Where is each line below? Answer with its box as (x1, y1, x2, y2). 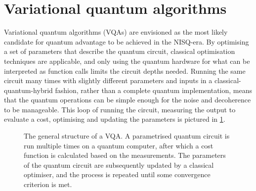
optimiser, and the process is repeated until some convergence (24, 169, 211, 180)
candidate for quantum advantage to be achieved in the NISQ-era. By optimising (4, 36, 249, 47)
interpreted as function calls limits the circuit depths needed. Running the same (4, 65, 246, 76)
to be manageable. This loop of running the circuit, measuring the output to (4, 104, 236, 114)
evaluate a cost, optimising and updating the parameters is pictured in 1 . (4, 114, 225, 124)
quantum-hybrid (4, 85, 53, 95)
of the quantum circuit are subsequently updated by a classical (24, 159, 214, 170)
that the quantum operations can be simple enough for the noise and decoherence (4, 95, 251, 105)
